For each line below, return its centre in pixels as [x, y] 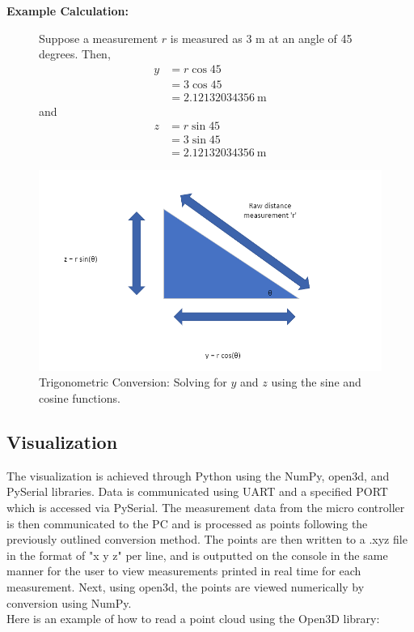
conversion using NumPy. [69, 602]
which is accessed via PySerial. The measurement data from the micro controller [206, 507]
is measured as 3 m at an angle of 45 [261, 38]
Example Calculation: [68, 11]
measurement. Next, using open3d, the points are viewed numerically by [186, 586]
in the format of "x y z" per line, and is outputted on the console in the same [197, 555]
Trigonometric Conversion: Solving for [133, 382]
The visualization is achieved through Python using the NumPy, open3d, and [198, 475]
